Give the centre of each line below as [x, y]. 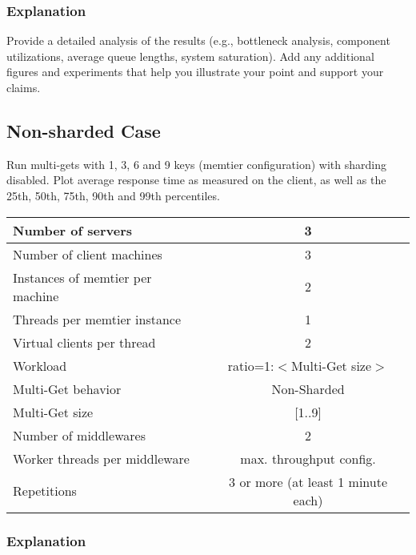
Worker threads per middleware [101, 458]
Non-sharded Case [84, 130]
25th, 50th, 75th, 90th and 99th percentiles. [113, 195]
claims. [24, 87]
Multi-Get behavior [67, 388]
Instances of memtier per [82, 277]
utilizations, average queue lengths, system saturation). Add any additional [190, 56]
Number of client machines [88, 254]
